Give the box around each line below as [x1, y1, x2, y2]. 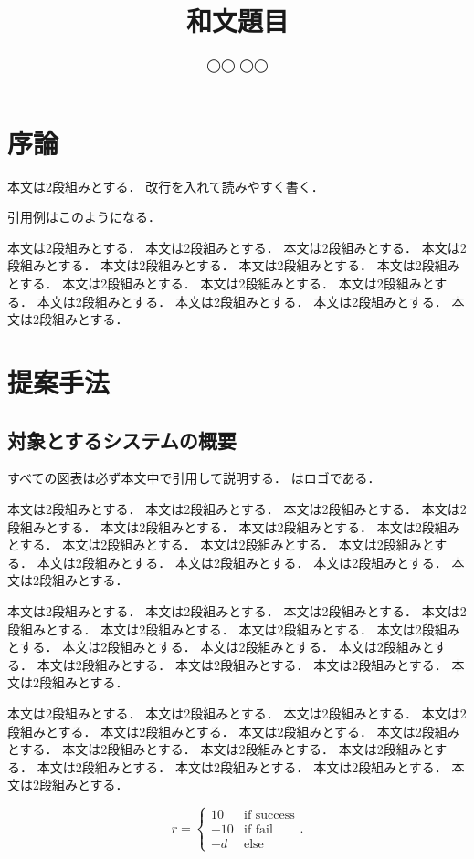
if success [243, 809, 295, 822]
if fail [243, 823, 273, 837]
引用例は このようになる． [7, 207, 161, 226]
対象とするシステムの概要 [7, 425, 237, 454]
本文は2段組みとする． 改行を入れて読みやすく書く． [7, 176, 324, 195]
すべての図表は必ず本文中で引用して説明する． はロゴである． [7, 468, 381, 487]
